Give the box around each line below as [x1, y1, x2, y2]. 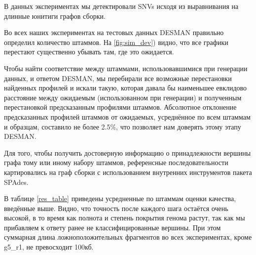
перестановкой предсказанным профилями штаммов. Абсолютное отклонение [4, 102, 237, 112]
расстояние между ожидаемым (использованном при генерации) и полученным [4, 92, 242, 102]
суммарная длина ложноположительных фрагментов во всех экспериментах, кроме [4, 232, 252, 242]
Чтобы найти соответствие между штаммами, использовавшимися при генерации [4, 63, 248, 73]
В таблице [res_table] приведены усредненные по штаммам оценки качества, [4, 193, 236, 204]
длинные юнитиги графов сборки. [4, 10, 106, 21]
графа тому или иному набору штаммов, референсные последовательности [4, 157, 228, 168]
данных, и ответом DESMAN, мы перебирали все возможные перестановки [4, 73, 232, 83]
